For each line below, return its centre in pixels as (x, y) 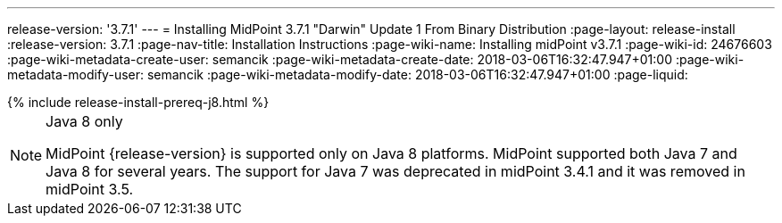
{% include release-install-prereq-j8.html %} (138, 102)
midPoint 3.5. (90, 189)
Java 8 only (84, 121)
